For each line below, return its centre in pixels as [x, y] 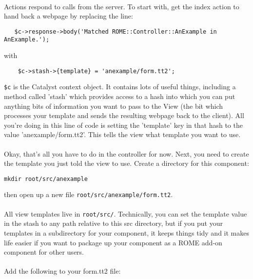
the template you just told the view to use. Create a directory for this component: [126, 163]
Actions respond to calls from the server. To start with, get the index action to [122, 6]
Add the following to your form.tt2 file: [62, 271]
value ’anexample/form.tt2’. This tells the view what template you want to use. [122, 134]
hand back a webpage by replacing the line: [68, 16]
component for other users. [44, 252]
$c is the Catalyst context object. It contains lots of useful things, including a [120, 87]
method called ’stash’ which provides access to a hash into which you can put [120, 96]
